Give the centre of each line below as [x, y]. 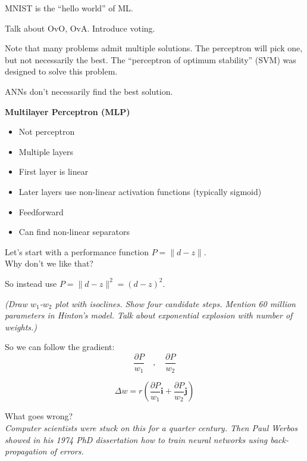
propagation [26, 451]
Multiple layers [46, 151]
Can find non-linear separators [74, 232]
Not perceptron [47, 132]
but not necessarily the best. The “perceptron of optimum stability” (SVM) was [151, 59]
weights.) [21, 327]
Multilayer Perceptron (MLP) [68, 111]
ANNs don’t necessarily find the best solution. [89, 91]
